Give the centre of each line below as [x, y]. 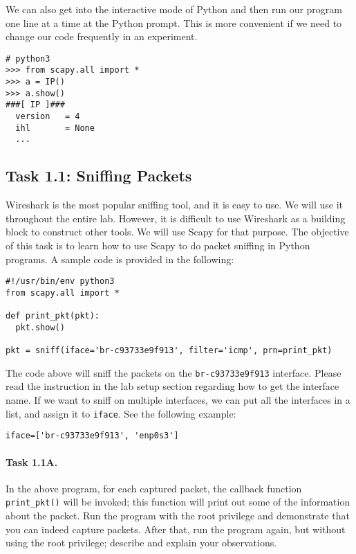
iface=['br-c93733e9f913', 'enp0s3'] [92, 436]
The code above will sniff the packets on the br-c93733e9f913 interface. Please [174, 372]
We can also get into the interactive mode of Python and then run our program [174, 9]
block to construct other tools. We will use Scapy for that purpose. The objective [177, 232]
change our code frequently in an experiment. [102, 36]
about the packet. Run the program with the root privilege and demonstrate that [178, 515]
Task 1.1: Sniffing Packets [99, 176]
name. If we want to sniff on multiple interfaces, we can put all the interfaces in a [178, 400]
